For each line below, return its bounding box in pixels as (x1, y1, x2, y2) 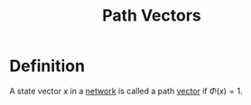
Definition (9, 56, 86, 76)
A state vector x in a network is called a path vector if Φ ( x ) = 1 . (9, 85, 244, 96)
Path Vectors (102, 5, 201, 26)
